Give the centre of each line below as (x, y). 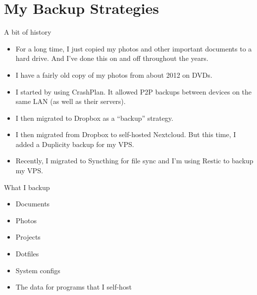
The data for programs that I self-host (74, 287)
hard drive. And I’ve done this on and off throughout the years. (112, 58)
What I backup (27, 187)
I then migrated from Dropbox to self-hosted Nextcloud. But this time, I (126, 134)
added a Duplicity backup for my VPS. (75, 144)
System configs (38, 270)
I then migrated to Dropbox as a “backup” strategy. (94, 118)
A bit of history (28, 32)
